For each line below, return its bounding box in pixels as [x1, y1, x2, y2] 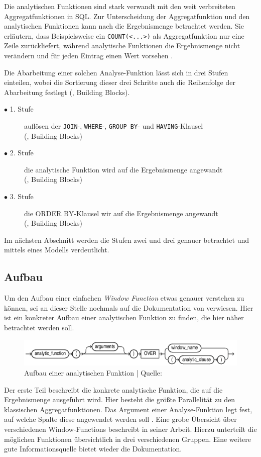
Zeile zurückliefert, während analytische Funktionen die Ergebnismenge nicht [4, 40, 240, 51]
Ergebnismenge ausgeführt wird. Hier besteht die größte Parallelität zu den [4, 394, 235, 405]
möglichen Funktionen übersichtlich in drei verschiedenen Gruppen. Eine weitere [4, 433, 251, 444]
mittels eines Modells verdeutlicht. [4, 244, 109, 255]
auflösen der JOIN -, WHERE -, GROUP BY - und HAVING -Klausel [24, 121, 203, 131]
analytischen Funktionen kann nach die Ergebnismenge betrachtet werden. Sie [4, 21, 244, 31]
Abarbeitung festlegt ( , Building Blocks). [4, 86, 130, 97]
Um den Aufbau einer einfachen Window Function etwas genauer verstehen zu [4, 293, 244, 303]
